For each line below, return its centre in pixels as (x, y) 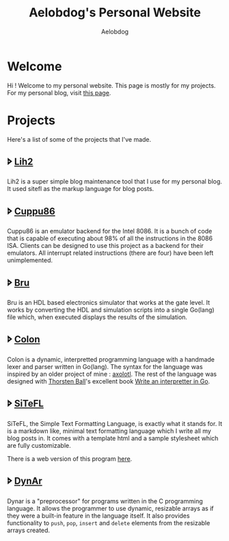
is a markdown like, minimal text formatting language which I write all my (109, 431)
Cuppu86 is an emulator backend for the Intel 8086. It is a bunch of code (110, 231)
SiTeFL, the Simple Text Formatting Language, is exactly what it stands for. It (115, 423)
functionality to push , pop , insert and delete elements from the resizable (109, 523)
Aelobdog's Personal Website (115, 13)
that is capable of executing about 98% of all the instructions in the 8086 (110, 238)
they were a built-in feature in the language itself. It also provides (98, 516)
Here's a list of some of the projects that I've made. (79, 139)
